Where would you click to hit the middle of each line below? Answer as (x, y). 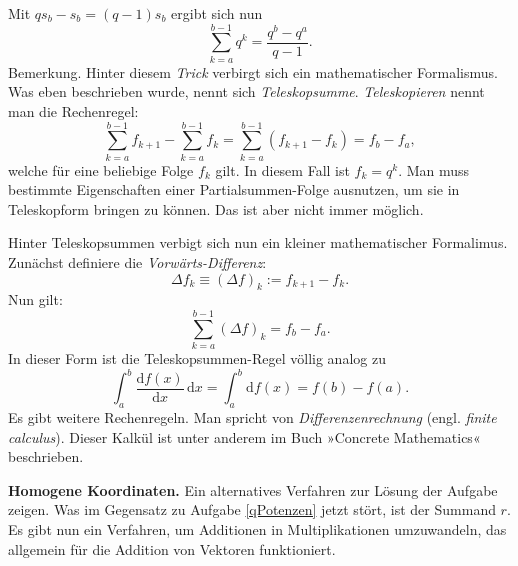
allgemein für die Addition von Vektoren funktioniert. (172, 548)
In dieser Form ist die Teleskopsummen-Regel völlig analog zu (197, 358)
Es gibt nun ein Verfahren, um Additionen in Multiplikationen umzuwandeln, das (257, 528)
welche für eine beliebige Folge (101, 169)
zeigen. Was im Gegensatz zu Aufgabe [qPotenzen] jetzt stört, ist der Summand (252, 509)
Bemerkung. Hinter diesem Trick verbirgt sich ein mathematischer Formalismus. (253, 71)
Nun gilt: (35, 299)
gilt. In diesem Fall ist (282, 169)
